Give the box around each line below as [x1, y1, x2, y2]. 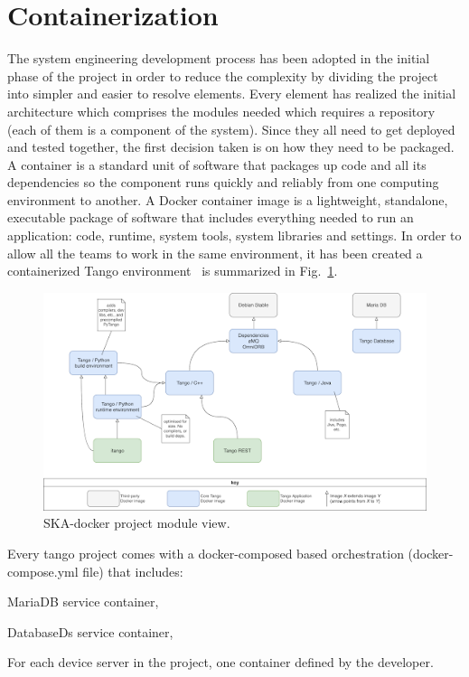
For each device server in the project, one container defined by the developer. [7, 653, 434, 672]
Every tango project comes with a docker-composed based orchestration [7, 544, 404, 563]
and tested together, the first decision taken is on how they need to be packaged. [7, 137, 455, 156]
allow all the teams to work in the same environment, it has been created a [7, 243, 423, 262]
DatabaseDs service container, [7, 622, 174, 641]
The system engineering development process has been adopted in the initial [7, 49, 430, 68]
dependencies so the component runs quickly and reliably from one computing [7, 173, 439, 192]
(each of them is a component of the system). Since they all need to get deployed [7, 119, 455, 138]
